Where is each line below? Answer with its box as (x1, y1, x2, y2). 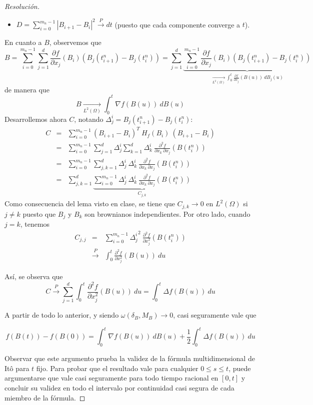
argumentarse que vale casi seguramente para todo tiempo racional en (4, 373, 218, 383)
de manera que (4, 84, 49, 94)
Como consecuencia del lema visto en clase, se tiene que (4, 198, 175, 209)
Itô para (4, 363, 29, 373)
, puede (228, 363, 251, 373)
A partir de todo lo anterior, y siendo (4, 310, 119, 320)
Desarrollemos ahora (4, 113, 67, 124)
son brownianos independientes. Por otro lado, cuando (84, 208, 250, 219)
